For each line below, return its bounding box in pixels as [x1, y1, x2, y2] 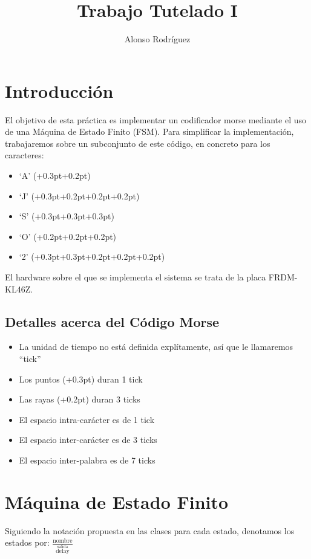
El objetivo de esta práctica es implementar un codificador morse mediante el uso [5, 113, 307, 126]
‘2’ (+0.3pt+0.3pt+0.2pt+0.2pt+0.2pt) [19, 250, 165, 263]
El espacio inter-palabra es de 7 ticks [19, 453, 155, 466]
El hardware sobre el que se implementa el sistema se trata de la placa [5, 271, 266, 283]
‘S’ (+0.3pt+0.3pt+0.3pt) [19, 210, 114, 222]
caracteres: [5, 149, 44, 161]
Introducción [5, 78, 114, 103]
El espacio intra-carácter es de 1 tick [19, 413, 155, 425]
